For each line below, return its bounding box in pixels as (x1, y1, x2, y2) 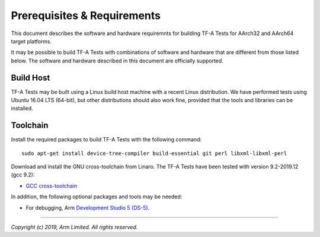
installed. (11, 105, 34, 112)
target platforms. (11, 37, 52, 45)
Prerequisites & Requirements (11, 9, 161, 22)
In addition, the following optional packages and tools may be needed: (11, 193, 183, 200)
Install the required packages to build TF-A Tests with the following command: (11, 136, 201, 143)
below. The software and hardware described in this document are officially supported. (11, 57, 223, 64)
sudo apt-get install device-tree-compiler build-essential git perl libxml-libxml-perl (21, 150, 287, 157)
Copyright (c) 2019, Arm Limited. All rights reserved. (11, 223, 138, 231)
